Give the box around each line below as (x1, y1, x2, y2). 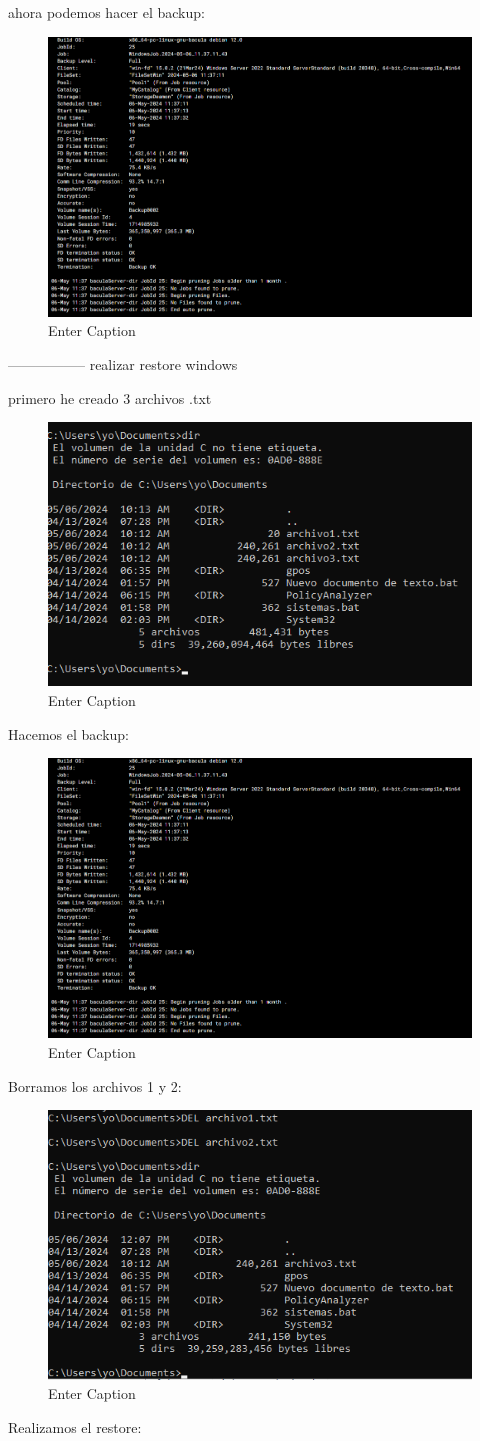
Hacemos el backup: (8, 723, 130, 744)
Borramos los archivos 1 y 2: (8, 1075, 182, 1096)
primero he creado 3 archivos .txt (8, 387, 212, 408)
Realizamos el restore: (8, 1416, 142, 1437)
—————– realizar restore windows (8, 353, 238, 374)
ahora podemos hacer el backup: (8, 2, 205, 22)
